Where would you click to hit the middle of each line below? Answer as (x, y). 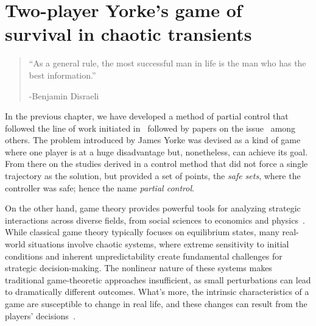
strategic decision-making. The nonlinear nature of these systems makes (139, 268)
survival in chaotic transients (128, 34)
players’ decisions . (40, 315)
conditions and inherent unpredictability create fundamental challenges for (144, 256)
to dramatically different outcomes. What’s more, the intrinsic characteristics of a (157, 292)
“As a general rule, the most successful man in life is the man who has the (167, 63)
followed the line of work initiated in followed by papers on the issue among (150, 128)
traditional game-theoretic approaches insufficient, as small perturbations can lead (158, 279)
